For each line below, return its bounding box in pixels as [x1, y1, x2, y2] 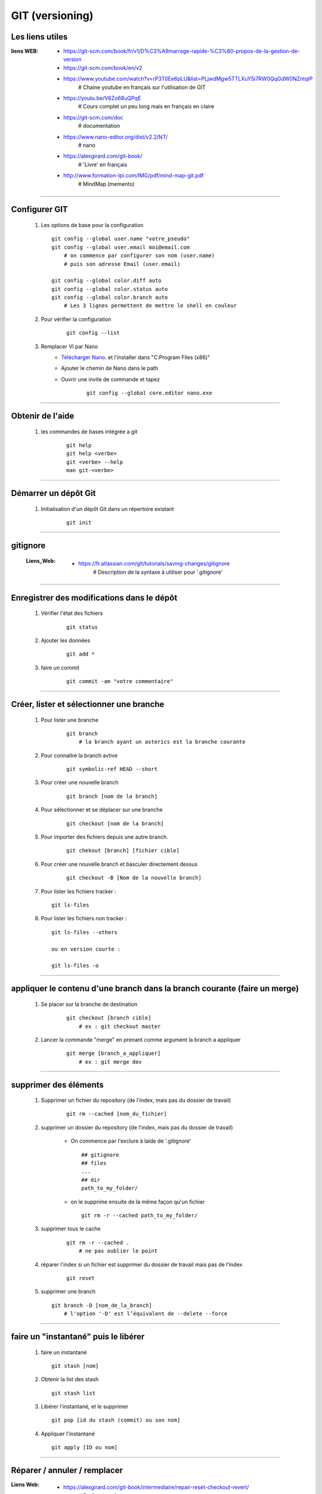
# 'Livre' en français [78, 161, 128, 168]
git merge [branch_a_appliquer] [66, 1050, 161, 1057]
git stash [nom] [51, 1363, 99, 1369]
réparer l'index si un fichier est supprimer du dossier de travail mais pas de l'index [41, 1261, 243, 1268]
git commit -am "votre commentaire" [66, 678, 174, 685]
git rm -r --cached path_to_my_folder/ [81, 1212, 198, 1219]
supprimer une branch [41, 1288, 96, 1295]
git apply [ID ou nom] [51, 1444, 118, 1451]
